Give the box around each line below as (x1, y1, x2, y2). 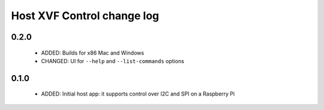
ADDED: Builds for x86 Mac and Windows (41, 49, 144, 57)
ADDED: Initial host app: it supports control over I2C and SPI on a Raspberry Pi (41, 90, 235, 97)
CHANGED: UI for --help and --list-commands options (41, 57, 184, 64)
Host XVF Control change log (11, 9, 160, 22)
